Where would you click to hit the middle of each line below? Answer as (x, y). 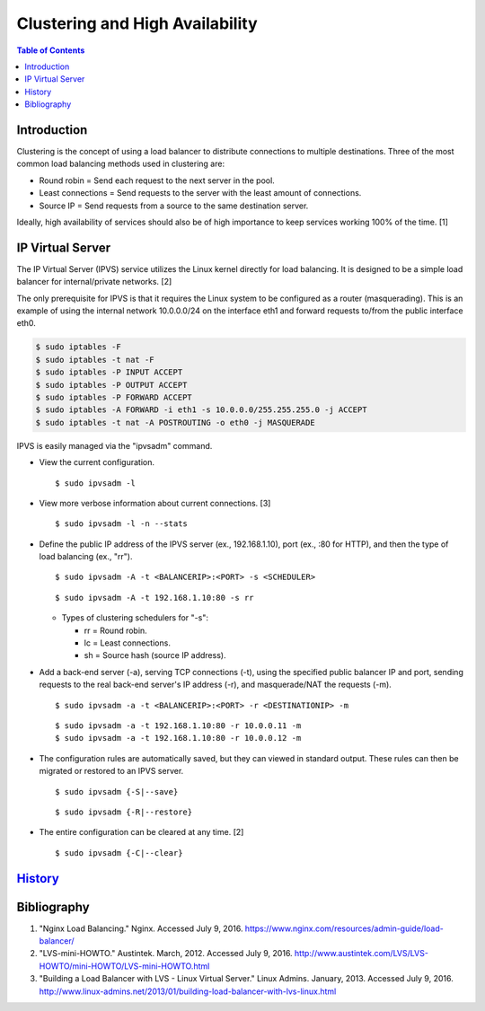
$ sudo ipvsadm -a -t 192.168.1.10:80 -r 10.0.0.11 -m (178, 726)
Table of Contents (51, 50)
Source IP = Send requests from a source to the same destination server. (174, 206)
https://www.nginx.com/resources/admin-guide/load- (344, 928)
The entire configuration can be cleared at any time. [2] (141, 832)
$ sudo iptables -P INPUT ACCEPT (109, 372)
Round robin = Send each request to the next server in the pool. (157, 180)
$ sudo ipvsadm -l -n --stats (122, 524)
